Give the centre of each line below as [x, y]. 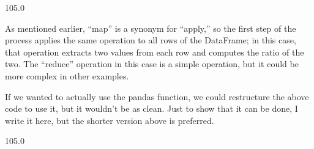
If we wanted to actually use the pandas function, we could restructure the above [157, 96]
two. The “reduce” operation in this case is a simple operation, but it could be [152, 64]
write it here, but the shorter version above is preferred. [110, 120]
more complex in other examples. [67, 75]
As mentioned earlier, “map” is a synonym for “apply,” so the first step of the [151, 28]
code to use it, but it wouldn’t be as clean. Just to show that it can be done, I [151, 108]
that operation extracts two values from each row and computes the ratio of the [155, 52]
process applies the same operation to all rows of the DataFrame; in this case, [151, 40]
